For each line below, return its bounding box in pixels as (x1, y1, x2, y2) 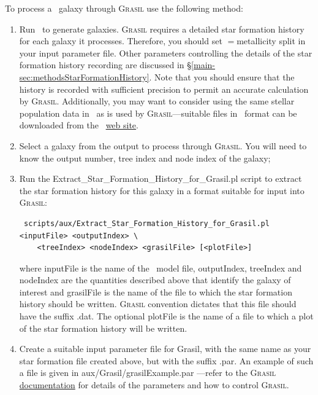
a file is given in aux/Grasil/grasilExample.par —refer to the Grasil (19, 366, 276, 379)
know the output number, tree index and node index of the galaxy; (19, 151, 271, 164)
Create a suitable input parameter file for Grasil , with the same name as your (19, 342, 311, 355)
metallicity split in (237, 34, 306, 47)
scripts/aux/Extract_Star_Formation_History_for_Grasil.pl (23, 219, 270, 228)
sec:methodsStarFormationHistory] (19, 70, 150, 83)
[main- (191, 58, 215, 71)
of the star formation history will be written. (19, 321, 187, 334)
